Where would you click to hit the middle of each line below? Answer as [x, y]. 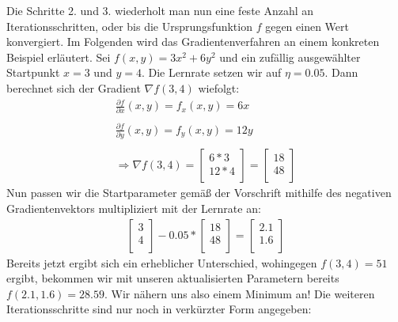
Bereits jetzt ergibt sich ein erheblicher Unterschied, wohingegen [162, 262]
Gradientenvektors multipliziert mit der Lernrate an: [134, 208]
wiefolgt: [219, 87]
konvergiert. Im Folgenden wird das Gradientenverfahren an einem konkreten [193, 42]
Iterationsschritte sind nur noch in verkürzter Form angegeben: [159, 309]
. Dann [341, 72]
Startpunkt [33, 72]
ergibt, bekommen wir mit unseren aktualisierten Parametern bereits [173, 278]
